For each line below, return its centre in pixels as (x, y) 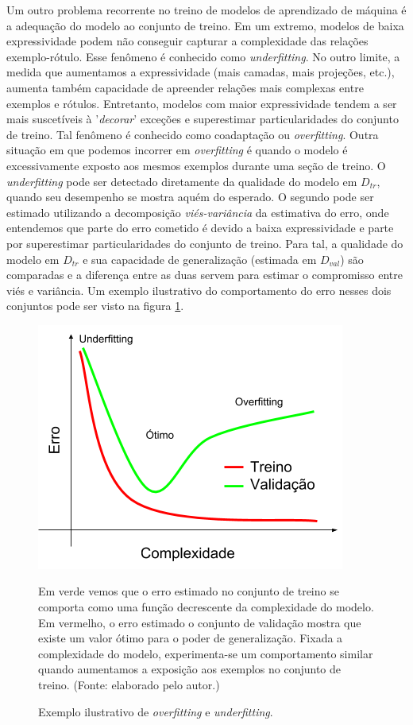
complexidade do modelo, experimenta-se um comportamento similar (206, 653)
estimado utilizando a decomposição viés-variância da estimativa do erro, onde (198, 212)
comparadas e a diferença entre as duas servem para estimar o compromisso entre (205, 275)
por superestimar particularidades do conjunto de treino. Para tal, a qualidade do (205, 243)
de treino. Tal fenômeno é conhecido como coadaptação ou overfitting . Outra (193, 134)
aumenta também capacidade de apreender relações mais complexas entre (185, 87)
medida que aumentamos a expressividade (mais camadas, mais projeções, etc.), (201, 72)
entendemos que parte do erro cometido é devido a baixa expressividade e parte (200, 228)
